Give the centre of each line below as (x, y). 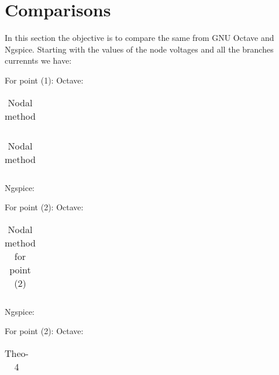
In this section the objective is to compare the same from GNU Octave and (139, 38)
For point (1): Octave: (44, 80)
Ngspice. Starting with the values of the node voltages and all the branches (139, 49)
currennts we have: (38, 60)
